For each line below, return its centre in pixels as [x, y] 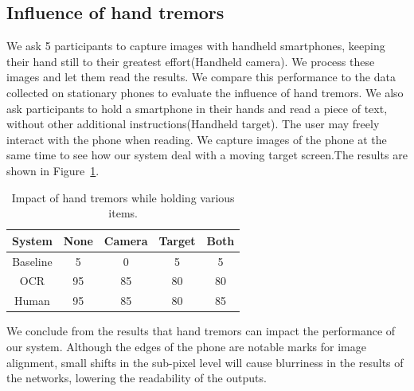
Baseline [32, 261]
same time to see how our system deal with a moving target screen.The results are [207, 155]
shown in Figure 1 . [53, 170]
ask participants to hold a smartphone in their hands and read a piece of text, [197, 108]
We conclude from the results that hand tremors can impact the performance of [201, 331]
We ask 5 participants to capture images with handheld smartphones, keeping [196, 46]
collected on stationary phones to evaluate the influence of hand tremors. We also [205, 92]
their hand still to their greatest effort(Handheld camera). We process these [191, 61]
